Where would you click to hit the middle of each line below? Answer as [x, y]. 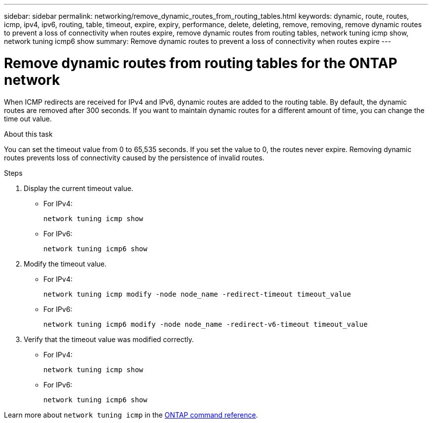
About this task [28, 134]
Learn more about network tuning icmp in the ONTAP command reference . [131, 415]
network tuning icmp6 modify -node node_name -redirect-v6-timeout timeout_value [206, 324]
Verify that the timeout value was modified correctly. [109, 339]
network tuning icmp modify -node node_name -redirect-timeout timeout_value [197, 294]
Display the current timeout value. [79, 188]
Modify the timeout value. [65, 264]
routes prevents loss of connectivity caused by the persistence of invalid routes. [134, 157]
